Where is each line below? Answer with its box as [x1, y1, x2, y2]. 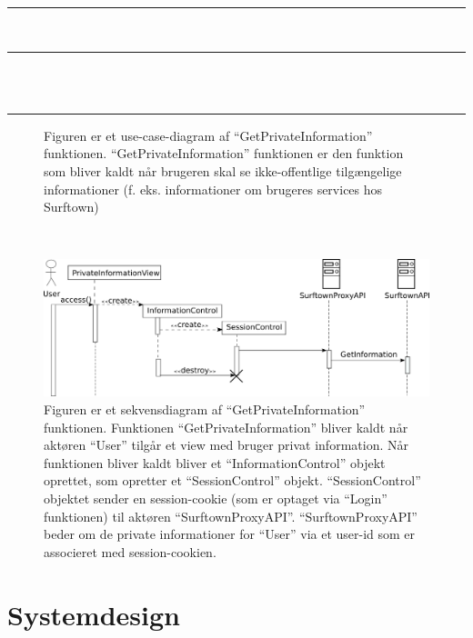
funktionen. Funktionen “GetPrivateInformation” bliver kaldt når [44, 417, 408, 436]
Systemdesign [7, 595, 180, 633]
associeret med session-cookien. [44, 542, 216, 561]
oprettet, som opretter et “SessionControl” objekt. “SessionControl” [44, 471, 421, 490]
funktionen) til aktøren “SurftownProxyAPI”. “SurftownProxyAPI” [44, 506, 418, 525]
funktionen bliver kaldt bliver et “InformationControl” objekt [44, 453, 386, 472]
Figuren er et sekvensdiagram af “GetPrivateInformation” [44, 400, 366, 419]
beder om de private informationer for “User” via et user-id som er [44, 524, 416, 543]
